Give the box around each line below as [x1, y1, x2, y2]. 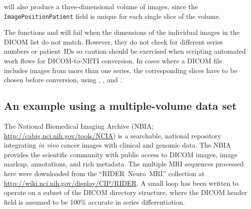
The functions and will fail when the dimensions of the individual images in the [4, 27, 240, 37]
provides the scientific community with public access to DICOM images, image [4, 149, 237, 159]
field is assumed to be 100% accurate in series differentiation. [4, 196, 185, 207]
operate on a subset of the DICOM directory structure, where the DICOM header [4, 187, 247, 197]
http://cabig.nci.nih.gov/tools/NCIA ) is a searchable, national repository [4, 130, 221, 140]
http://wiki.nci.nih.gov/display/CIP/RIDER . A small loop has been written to [4, 178, 239, 188]
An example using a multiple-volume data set [4, 98, 237, 113]
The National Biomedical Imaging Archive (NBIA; [4, 121, 154, 131]
